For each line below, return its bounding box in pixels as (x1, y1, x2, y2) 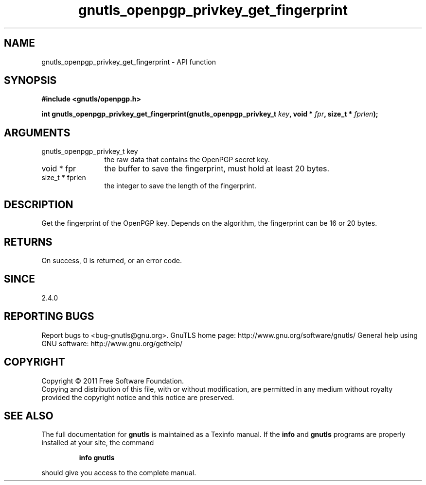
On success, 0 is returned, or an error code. (41, 256, 182, 265)
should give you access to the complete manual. (41, 468, 196, 477)
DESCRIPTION (4, 198, 73, 211)
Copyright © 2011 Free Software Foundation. (41, 376, 184, 385)
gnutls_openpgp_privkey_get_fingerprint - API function (41, 57, 216, 66)
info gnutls (79, 453, 115, 462)
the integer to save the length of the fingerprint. (104, 182, 257, 190)
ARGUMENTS (4, 126, 71, 139)
